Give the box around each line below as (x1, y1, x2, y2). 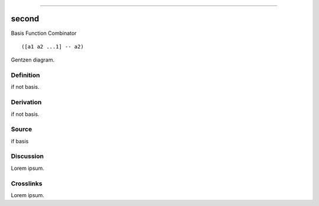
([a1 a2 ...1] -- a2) (21, 43, 84, 50)
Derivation (11, 98, 42, 107)
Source (11, 125, 32, 133)
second (11, 14, 40, 24)
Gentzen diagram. (11, 56, 55, 63)
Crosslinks (11, 179, 43, 188)
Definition (11, 71, 40, 79)
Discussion (11, 152, 44, 160)
